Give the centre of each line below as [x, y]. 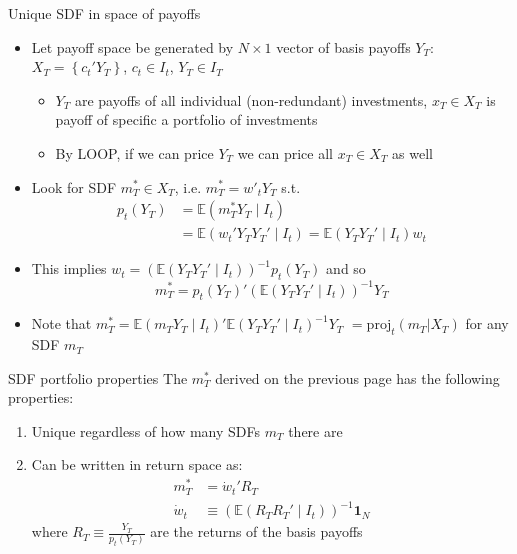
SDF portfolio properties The [98, 377]
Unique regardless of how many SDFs [145, 430]
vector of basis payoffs [343, 46]
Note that [61, 323]
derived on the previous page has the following [357, 377]
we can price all [285, 152]
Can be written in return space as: [137, 464]
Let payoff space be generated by [132, 46]
